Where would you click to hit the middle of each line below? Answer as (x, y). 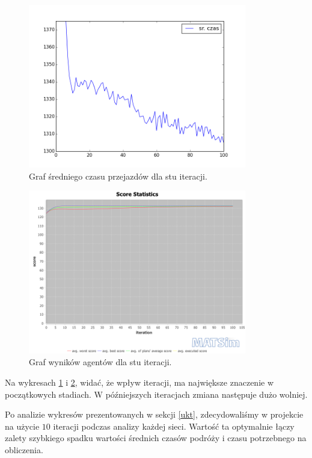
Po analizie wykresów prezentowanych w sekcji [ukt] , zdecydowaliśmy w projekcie (154, 414)
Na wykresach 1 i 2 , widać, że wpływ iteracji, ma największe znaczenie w (139, 382)
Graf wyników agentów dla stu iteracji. (100, 362)
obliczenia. (24, 449)
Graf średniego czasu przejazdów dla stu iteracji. (118, 176)
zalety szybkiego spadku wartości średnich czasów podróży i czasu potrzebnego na (156, 438)
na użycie (22, 426)
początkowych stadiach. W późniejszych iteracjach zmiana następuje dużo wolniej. (156, 394)
